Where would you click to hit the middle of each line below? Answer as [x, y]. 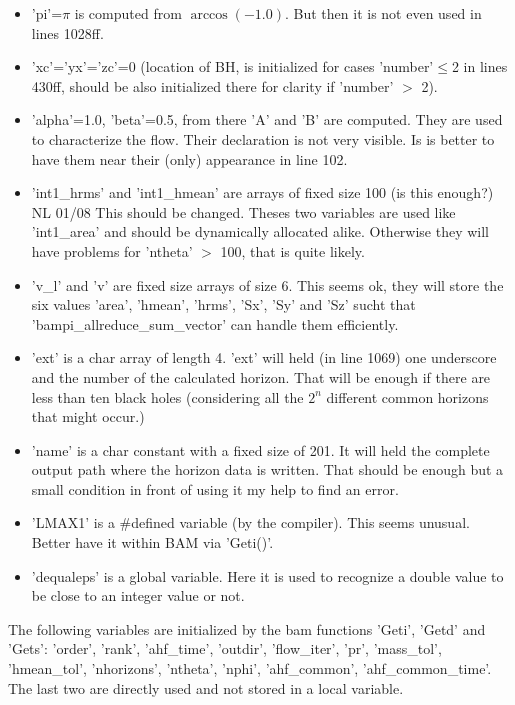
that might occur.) [88, 416]
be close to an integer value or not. [138, 595]
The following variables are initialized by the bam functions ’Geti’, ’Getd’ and [247, 628]
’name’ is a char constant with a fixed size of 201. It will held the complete [260, 449]
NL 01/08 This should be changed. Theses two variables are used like [243, 211]
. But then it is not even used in [383, 13]
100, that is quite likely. [292, 250]
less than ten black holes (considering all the [167, 396]
